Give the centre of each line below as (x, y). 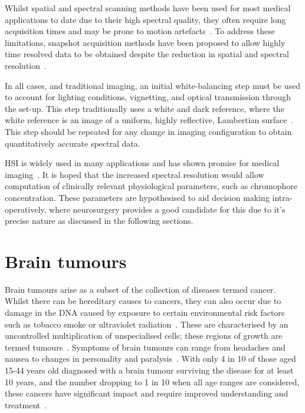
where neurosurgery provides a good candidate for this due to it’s (167, 209)
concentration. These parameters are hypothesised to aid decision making (137, 197)
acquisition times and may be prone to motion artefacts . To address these (140, 31)
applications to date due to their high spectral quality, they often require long (145, 19)
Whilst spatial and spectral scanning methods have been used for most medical (148, 8)
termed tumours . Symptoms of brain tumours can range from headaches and (145, 347)
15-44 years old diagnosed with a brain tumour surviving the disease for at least (149, 370)
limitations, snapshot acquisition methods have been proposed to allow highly (145, 42)
